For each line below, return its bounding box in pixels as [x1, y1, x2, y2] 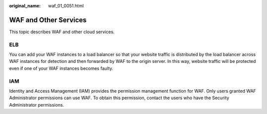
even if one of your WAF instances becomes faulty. [9, 65, 114, 71]
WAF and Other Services [9, 15, 87, 24]
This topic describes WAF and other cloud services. [9, 29, 115, 35]
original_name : [9, 3, 41, 8]
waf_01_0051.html [48, 3, 84, 8]
